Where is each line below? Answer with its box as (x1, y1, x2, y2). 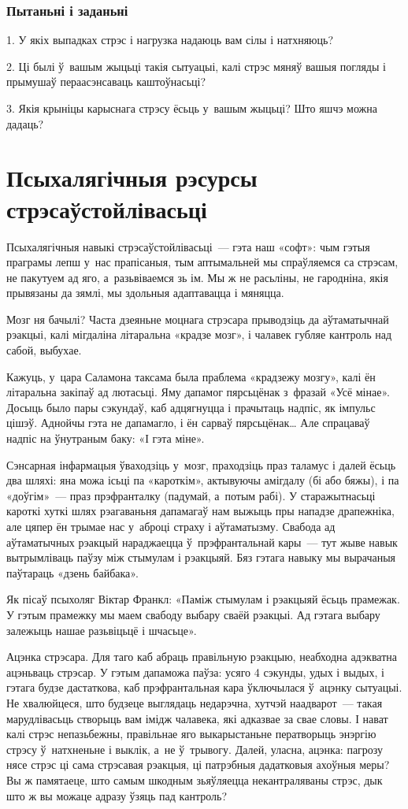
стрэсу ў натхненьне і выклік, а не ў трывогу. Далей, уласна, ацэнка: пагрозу (6, 740, 384, 757)
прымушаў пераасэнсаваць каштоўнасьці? (6, 73, 206, 90)
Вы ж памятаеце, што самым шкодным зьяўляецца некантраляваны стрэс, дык (6, 771, 383, 788)
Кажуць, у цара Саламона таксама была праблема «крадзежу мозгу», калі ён (6, 368, 376, 384)
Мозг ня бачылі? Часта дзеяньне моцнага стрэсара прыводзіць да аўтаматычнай (6, 310, 389, 327)
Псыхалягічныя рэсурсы (6, 161, 258, 194)
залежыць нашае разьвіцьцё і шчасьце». (6, 622, 197, 638)
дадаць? (6, 115, 44, 132)
